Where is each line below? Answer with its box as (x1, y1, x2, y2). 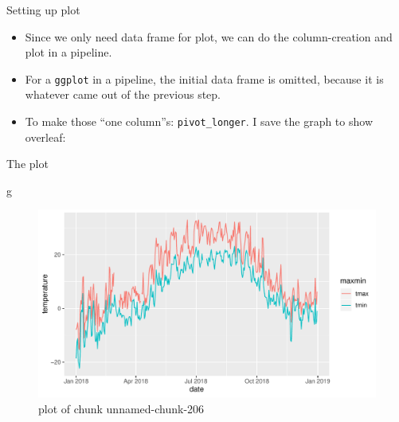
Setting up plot (6, 2, 80, 18)
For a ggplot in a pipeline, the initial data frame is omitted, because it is (25, 70, 384, 87)
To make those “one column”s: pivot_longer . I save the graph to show (25, 113, 373, 130)
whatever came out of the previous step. (25, 86, 221, 103)
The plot (6, 155, 49, 172)
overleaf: (25, 128, 66, 145)
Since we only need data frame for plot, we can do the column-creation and (25, 28, 393, 45)
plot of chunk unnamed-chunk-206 (38, 400, 205, 416)
